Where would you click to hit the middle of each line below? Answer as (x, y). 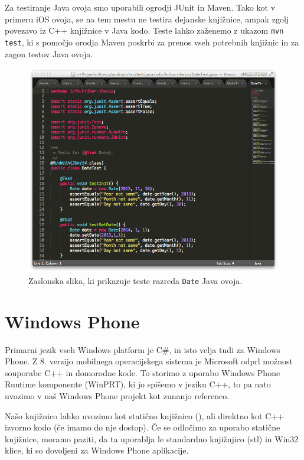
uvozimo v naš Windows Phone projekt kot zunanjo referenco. (117, 395)
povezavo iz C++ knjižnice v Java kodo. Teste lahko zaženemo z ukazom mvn (144, 30)
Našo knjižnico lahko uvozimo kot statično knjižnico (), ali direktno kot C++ (145, 415)
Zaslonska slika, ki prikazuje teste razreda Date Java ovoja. (135, 280)
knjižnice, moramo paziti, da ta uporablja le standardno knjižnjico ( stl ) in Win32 (152, 438)
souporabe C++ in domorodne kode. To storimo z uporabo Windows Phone (143, 372)
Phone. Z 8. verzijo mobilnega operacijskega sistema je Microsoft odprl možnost (149, 361)
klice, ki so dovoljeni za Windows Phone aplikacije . (97, 450)
